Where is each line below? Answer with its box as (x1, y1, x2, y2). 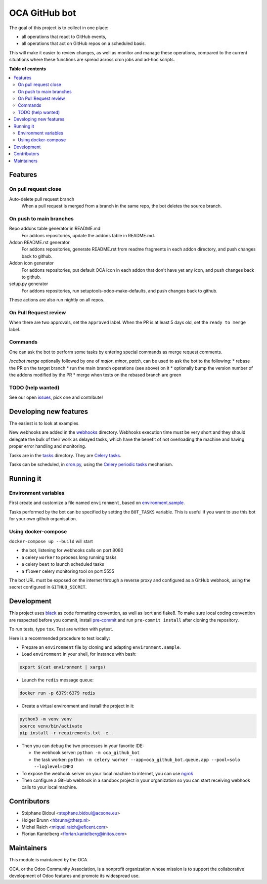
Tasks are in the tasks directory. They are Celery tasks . (9, 452, 121, 458)
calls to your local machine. (21, 784, 78, 790)
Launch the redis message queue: (21, 677, 94, 683)
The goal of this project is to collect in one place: (9, 25, 109, 31)
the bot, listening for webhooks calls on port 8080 (21, 547, 124, 553)
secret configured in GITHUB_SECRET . (9, 584, 87, 590)
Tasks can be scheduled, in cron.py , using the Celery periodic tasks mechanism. (9, 462, 173, 467)
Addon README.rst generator (9, 240, 70, 246)
